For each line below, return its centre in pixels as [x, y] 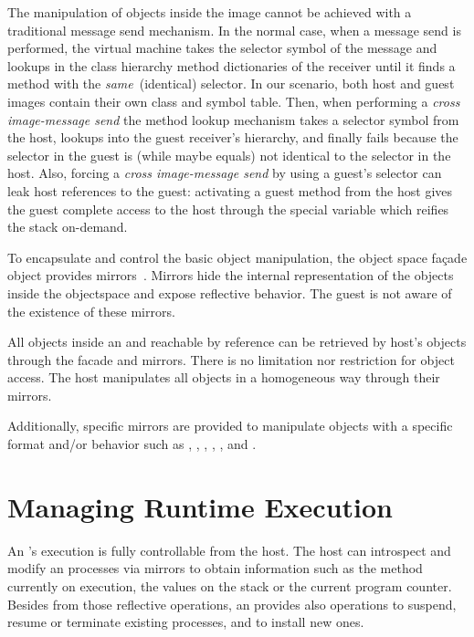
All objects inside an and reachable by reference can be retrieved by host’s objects [237, 342]
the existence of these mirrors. [91, 311]
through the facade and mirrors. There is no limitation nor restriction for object [231, 359]
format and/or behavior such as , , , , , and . [132, 444]
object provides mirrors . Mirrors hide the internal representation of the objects [231, 275]
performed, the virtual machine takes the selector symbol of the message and [222, 48]
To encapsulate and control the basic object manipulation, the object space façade [237, 257]
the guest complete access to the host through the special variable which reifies [228, 209]
